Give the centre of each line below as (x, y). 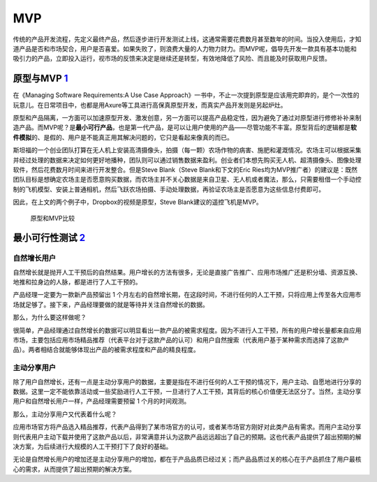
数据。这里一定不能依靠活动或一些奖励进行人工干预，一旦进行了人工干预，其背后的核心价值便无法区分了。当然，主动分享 (187, 391)
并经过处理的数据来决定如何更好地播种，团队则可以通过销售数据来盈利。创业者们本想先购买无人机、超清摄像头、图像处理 (187, 160)
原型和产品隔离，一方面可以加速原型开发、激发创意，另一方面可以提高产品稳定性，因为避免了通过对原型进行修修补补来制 (187, 118)
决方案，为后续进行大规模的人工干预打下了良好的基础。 (93, 446)
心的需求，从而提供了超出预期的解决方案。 (74, 469)
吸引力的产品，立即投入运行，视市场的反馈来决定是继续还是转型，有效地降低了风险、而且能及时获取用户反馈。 (172, 59)
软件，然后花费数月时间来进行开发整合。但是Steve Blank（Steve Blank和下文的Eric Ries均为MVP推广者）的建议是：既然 (185, 169)
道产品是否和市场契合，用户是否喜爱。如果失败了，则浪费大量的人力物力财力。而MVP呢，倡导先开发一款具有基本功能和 (185, 48)
